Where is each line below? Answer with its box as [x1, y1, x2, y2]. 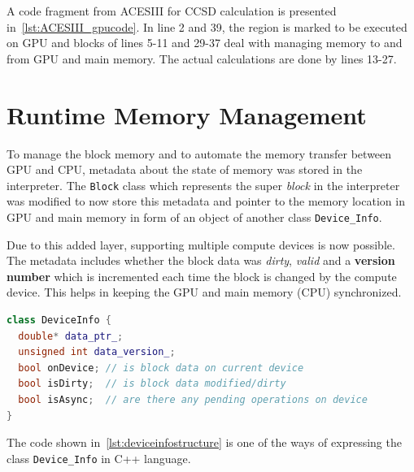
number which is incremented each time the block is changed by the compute [7, 267, 397, 284]
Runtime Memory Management [7, 97, 367, 131]
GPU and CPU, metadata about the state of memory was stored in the [7, 161, 363, 178]
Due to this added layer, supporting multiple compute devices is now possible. [7, 236, 395, 253]
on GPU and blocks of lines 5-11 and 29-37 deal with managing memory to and [7, 34, 403, 51]
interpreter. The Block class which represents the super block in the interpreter [7, 176, 400, 193]
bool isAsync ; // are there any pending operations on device [18, 393, 368, 405]
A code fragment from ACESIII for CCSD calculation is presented [7, 2, 337, 19]
